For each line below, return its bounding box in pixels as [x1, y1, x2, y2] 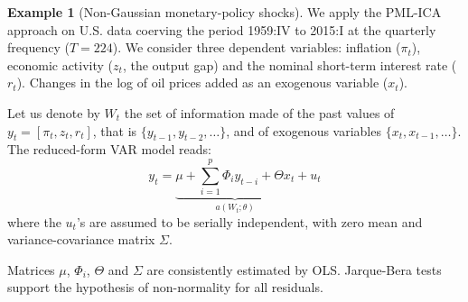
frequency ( [7, 38, 70, 57]
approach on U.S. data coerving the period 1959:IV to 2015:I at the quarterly [7, 20, 436, 39]
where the [7, 212, 61, 231]
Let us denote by [7, 103, 100, 122]
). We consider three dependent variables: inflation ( [112, 38, 401, 57]
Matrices [7, 260, 55, 279]
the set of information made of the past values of [124, 103, 395, 122]
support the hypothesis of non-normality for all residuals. [7, 278, 323, 297]
